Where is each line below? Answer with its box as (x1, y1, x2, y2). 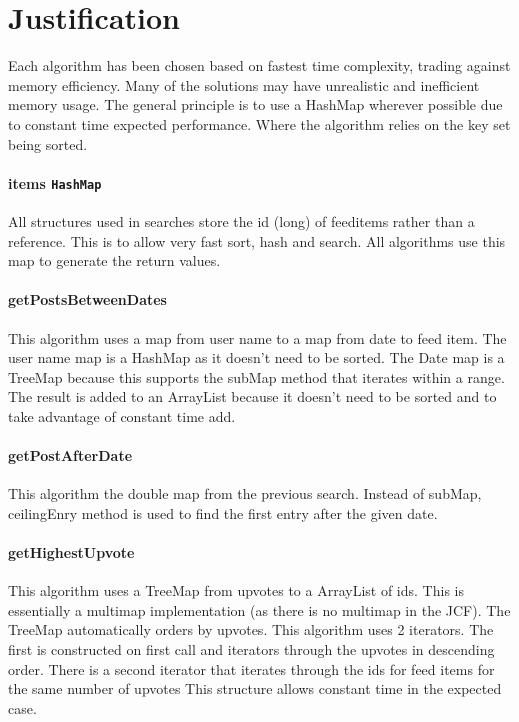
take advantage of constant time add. (8, 405, 236, 426)
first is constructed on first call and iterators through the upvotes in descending (8, 639, 495, 660)
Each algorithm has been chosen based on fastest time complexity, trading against (8, 55, 511, 76)
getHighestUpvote (8, 542, 135, 563)
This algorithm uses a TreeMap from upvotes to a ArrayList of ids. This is (8, 580, 464, 601)
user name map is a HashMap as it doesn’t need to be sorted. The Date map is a (8, 347, 505, 368)
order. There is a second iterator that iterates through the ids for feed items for (8, 658, 495, 679)
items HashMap (8, 172, 102, 193)
